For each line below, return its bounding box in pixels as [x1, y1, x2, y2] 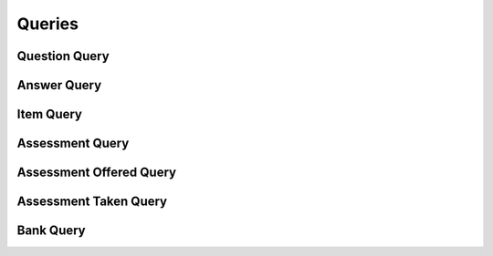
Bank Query [16, 223, 86, 239]
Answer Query [16, 77, 102, 93]
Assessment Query [16, 136, 130, 151]
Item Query [16, 107, 82, 122]
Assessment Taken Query [16, 194, 168, 210]
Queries [16, 14, 79, 34]
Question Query [16, 48, 110, 64]
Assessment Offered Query [16, 165, 177, 180]
